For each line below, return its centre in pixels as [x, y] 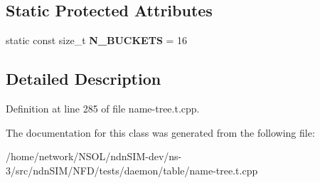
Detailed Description [84, 79]
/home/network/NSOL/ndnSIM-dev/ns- [94, 156]
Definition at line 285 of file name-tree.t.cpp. [103, 108]
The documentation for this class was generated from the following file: [160, 132]
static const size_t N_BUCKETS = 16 [97, 40]
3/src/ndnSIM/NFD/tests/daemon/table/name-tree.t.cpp [132, 170]
